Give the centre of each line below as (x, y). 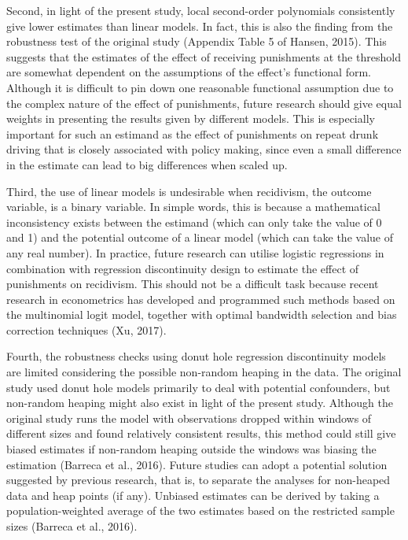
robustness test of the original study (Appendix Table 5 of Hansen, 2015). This (197, 41)
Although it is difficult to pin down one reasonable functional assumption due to (200, 87)
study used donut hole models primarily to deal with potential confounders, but (198, 387)
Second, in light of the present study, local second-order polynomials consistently (201, 10)
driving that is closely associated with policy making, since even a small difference (204, 149)
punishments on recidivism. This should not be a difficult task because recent (193, 284)
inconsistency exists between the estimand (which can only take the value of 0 (194, 222)
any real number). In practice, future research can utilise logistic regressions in (195, 252)
